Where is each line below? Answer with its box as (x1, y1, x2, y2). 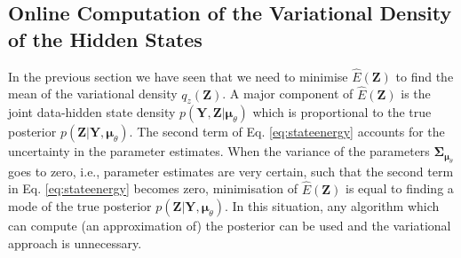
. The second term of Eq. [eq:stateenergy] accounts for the (129, 122, 445, 141)
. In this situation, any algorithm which (224, 197, 440, 215)
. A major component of (222, 84, 354, 103)
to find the (395, 66, 454, 85)
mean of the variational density (8, 84, 178, 103)
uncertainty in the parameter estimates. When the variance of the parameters (8, 142, 430, 160)
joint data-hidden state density (8, 103, 176, 121)
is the (401, 84, 431, 103)
